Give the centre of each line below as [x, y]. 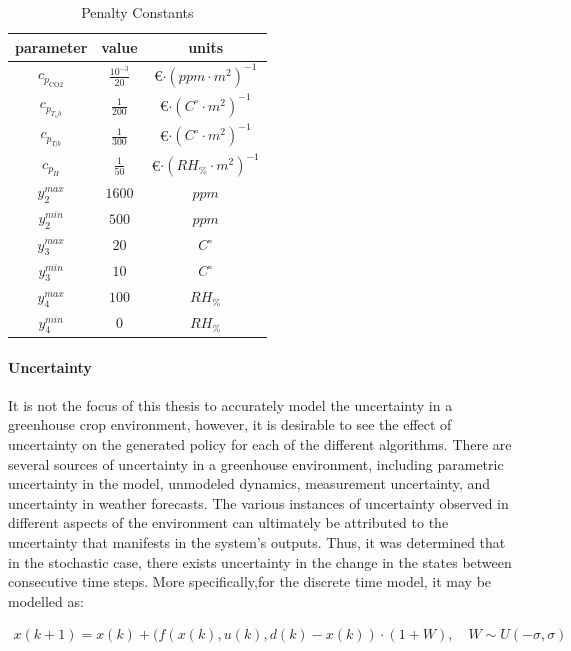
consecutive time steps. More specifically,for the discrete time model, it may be [250, 581]
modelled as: [46, 600]
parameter [51, 46]
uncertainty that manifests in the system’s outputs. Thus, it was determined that [257, 541]
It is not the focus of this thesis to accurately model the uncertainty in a [230, 404]
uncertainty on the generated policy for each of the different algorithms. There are [260, 443]
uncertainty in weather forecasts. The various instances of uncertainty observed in [258, 502]
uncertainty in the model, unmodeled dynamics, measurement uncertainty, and [249, 483]
